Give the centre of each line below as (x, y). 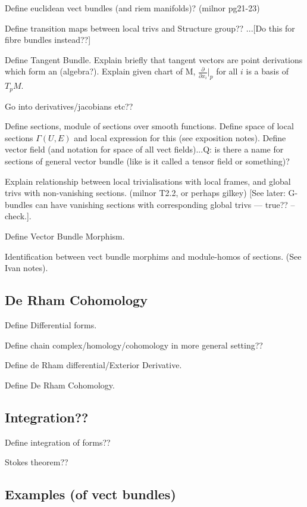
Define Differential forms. (51, 324)
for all (227, 71)
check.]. (18, 216)
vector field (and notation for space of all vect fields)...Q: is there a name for (144, 149)
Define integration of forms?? (58, 442)
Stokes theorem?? (37, 462)
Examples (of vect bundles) (90, 494)
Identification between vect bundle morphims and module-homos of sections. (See (153, 256)
